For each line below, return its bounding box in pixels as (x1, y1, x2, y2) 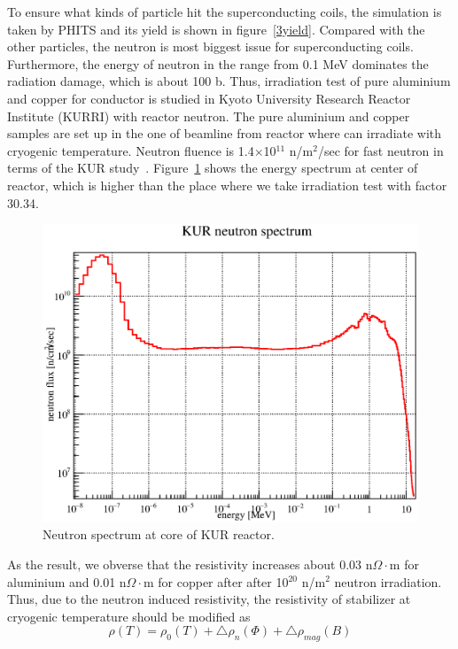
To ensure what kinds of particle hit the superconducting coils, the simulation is (7, 3, 442, 20)
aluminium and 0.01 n (7, 572, 127, 591)
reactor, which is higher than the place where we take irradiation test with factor (7, 175, 447, 194)
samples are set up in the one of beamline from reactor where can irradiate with (7, 124, 442, 143)
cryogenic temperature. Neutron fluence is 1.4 (7, 141, 254, 159)
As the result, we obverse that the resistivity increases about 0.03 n (7, 554, 373, 573)
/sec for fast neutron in (317, 141, 444, 159)
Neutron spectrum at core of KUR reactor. (43, 525, 275, 544)
